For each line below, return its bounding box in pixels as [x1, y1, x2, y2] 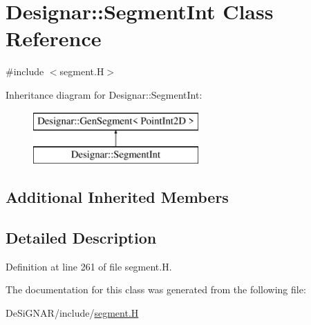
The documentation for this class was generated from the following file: [6, 282, 306, 297]
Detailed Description [6, 226, 157, 248]
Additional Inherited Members [6, 186, 229, 208]
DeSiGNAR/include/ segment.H [6, 305, 139, 319]
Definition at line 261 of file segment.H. [6, 259, 172, 273]
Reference [6, 24, 102, 52]
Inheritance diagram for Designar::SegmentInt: [6, 87, 202, 101]
